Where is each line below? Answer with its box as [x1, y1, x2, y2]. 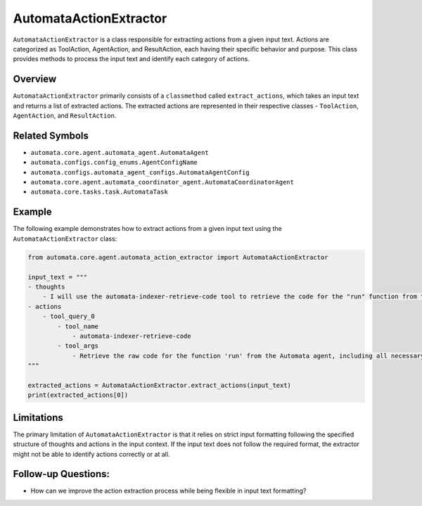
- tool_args [57, 342, 98, 350]
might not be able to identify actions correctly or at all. [13, 450, 170, 458]
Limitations [13, 412, 63, 424]
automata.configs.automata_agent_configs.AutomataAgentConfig [30, 168, 250, 176]
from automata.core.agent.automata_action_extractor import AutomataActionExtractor [27, 253, 328, 261]
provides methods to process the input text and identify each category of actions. [13, 55, 250, 63]
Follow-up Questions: [13, 468, 110, 480]
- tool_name [57, 322, 98, 330]
